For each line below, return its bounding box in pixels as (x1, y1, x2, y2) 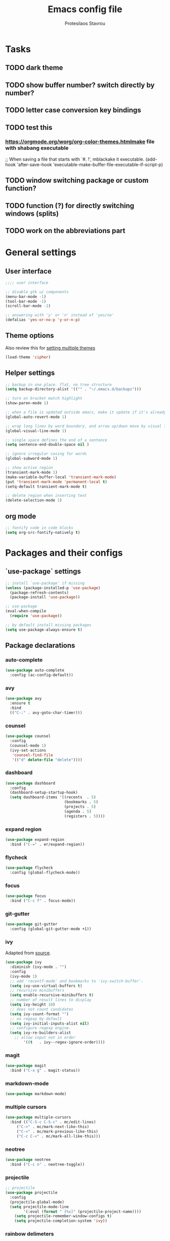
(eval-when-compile (5, 609, 47, 614)
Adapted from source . (5, 950, 51, 956)
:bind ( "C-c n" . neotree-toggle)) (10, 1162, 85, 1167)
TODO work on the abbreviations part (5, 226, 125, 235)
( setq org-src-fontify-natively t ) (5, 530, 80, 535)
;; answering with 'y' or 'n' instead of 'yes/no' (5, 313, 114, 318)
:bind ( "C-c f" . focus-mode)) (10, 898, 76, 903)
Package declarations (5, 641, 75, 650)
